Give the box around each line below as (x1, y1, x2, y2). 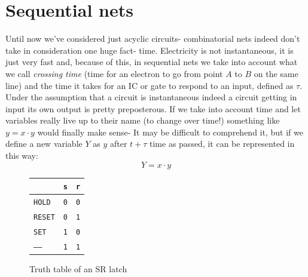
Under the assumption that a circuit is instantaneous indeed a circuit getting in (5, 91, 297, 103)
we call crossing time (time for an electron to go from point (5, 67, 223, 79)
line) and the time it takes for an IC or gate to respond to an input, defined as (5, 79, 294, 91)
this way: (5, 149, 38, 162)
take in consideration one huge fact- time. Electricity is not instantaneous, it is (5, 44, 294, 56)
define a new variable (5, 137, 83, 150)
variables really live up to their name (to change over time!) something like (5, 114, 280, 127)
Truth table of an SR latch (29, 262, 127, 275)
